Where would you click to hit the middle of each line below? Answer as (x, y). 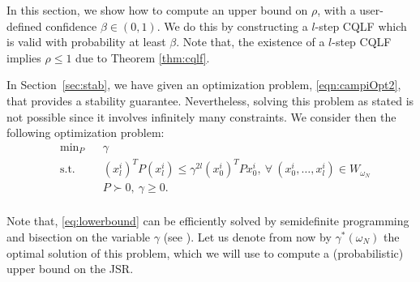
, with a (336, 10)
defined (24, 26)
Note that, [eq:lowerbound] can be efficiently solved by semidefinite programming (208, 221)
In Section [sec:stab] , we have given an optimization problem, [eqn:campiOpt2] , (204, 85)
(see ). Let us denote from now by (247, 236)
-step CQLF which (361, 26)
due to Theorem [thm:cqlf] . (143, 57)
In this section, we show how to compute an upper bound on (157, 10)
